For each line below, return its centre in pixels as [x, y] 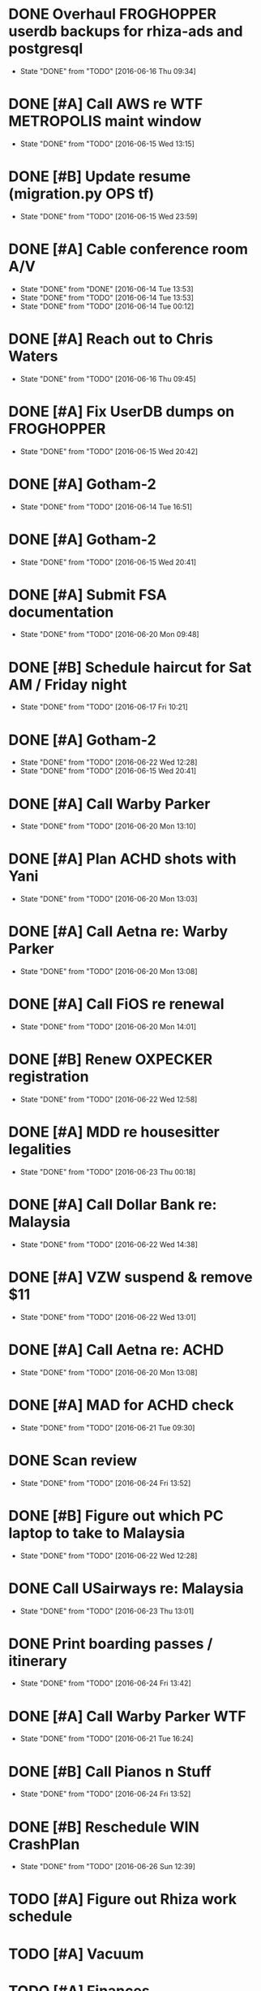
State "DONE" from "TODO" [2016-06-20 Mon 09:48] [110, 634]
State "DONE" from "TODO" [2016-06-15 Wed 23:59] [109, 216]
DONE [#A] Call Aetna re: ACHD [116, 1350]
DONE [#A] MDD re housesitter [114, 1132]
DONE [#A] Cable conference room [128, 249]
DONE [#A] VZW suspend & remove [130, 1277]
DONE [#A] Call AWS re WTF [106, 104]
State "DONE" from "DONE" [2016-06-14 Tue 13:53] [107, 288]
